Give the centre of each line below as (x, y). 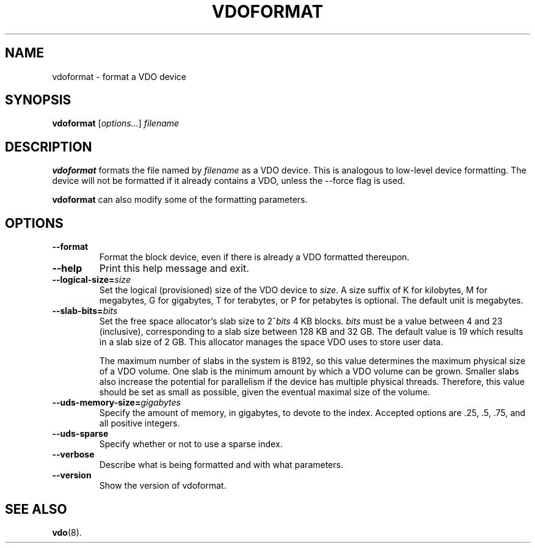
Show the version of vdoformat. (163, 486)
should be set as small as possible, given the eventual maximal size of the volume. (265, 392)
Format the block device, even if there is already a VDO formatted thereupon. (254, 257)
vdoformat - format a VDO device (119, 76)
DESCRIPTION (49, 147)
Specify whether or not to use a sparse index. (191, 444)
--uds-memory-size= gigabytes (116, 403)
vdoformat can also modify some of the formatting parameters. (180, 200)
